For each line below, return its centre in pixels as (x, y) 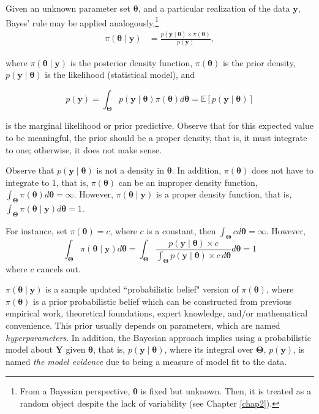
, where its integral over (209, 349)
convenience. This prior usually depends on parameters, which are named (143, 325)
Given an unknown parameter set (68, 8)
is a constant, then (181, 231)
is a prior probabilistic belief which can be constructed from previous (163, 301)
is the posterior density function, (131, 62)
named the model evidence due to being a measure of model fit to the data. (146, 361)
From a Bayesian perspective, (75, 391)
